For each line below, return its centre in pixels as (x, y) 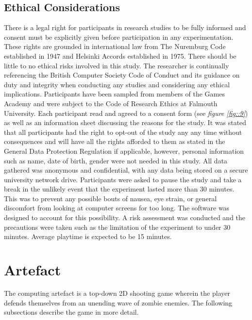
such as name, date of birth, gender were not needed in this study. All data (116, 160)
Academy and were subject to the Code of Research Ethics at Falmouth (111, 103)
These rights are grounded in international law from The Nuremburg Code (115, 46)
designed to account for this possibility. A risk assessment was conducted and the (125, 217)
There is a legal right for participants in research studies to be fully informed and (125, 27)
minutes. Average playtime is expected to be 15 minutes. (88, 236)
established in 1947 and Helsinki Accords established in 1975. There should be (120, 56)
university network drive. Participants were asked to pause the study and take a (123, 179)
